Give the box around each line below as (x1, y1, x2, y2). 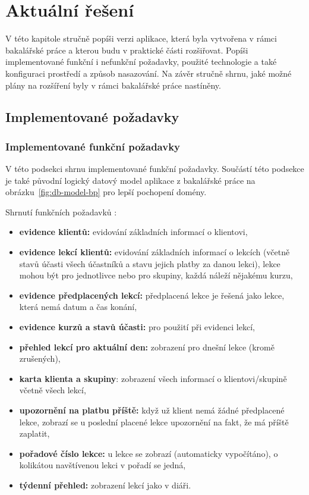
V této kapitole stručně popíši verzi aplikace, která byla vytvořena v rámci (5, 32, 277, 45)
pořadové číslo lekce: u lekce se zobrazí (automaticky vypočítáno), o (19, 447, 278, 459)
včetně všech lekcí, (19, 384, 86, 396)
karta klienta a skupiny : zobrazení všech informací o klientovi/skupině (19, 372, 287, 384)
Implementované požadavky (5, 108, 179, 126)
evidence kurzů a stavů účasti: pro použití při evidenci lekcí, (19, 321, 255, 333)
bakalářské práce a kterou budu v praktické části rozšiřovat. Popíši (5, 43, 248, 56)
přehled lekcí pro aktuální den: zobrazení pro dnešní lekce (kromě (19, 340, 275, 353)
